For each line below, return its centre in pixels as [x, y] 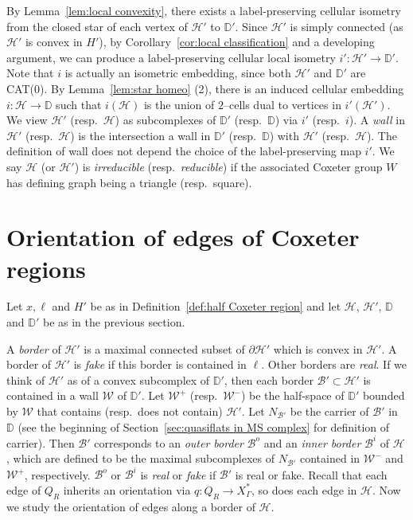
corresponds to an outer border [169, 442]
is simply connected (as [347, 26]
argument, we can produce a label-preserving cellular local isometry [171, 57]
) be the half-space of [292, 395]
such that [79, 104]
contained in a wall [53, 395]
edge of [24, 489]
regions [46, 268]
